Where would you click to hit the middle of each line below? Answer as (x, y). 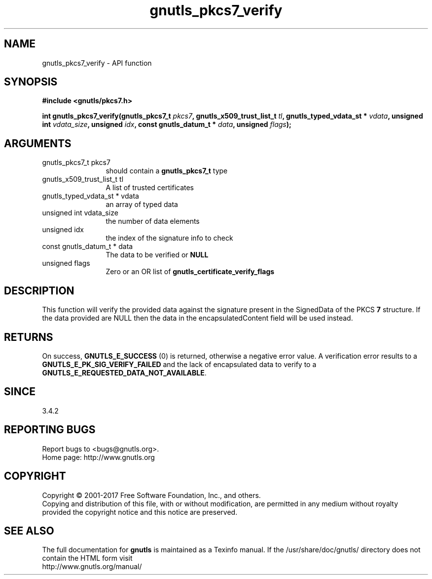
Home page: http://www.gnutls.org (98, 457)
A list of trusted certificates (150, 188)
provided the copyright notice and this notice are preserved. (140, 512)
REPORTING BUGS (50, 430)
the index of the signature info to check (169, 238)
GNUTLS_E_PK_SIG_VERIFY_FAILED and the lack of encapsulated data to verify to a (179, 364)
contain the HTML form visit (87, 558)
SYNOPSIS (31, 82)
